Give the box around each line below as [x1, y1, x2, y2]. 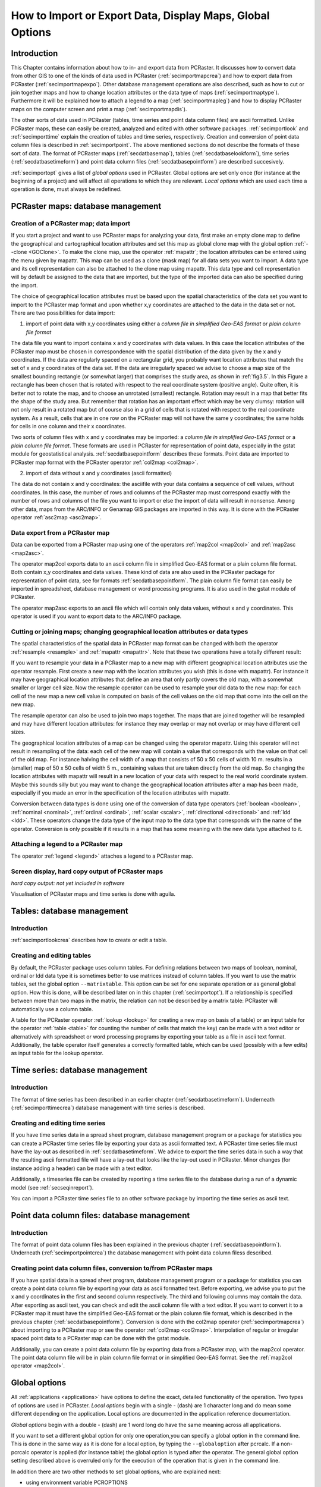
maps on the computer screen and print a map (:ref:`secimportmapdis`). [11, 105, 187, 112]
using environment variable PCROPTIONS [26, 1479, 128, 1486]
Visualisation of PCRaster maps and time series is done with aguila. [11, 890, 175, 898]
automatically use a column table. [11, 1005, 93, 1012]
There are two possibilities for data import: [11, 309, 115, 316]
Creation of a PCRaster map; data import [11, 219, 131, 228]
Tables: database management [11, 906, 128, 916]
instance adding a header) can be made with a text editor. [11, 1165, 153, 1172]
